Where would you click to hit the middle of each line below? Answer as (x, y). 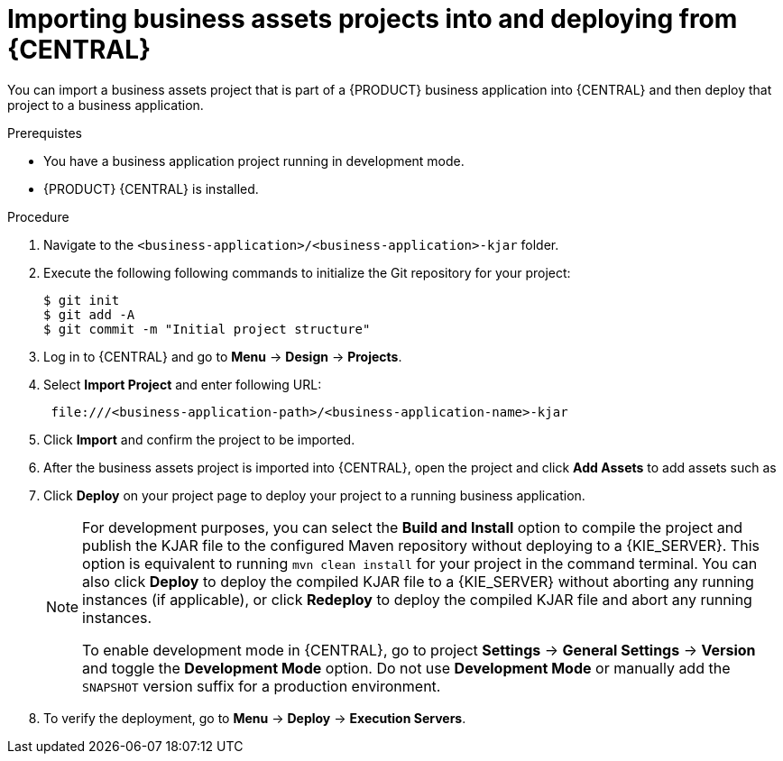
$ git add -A (89, 314)
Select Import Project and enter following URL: (183, 384)
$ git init (82, 300)
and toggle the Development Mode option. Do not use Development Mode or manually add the (406, 668)
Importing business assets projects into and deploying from (373, 19)
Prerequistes (45, 133)
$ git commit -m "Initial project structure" (207, 329)
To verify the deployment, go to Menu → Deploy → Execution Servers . (255, 718)
